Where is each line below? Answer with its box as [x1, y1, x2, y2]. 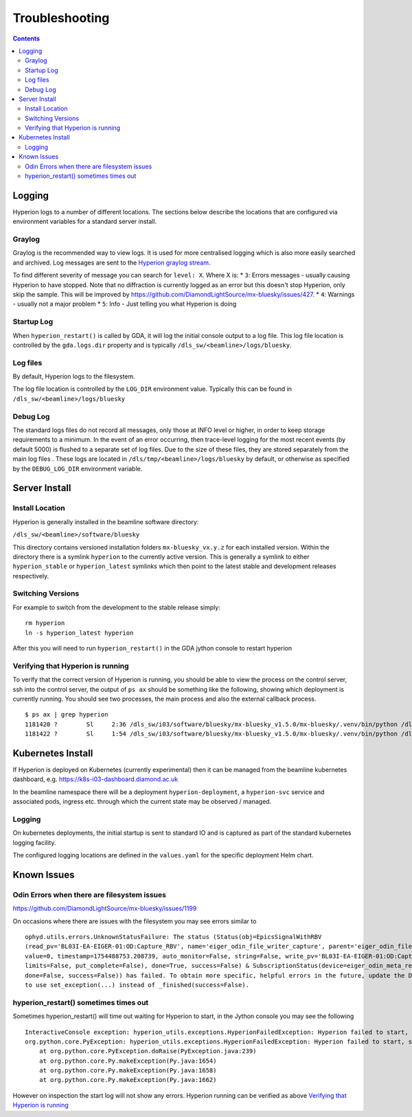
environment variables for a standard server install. [12, 217, 157, 226]
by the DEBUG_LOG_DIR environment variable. [12, 464, 143, 473]
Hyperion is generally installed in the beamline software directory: [12, 517, 199, 526]
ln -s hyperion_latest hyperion [25, 629, 134, 637]
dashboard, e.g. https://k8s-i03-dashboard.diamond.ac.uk [12, 775, 179, 783]
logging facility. [12, 838, 56, 846]
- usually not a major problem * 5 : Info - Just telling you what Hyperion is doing [12, 300, 237, 308]
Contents [12, 34, 41, 43]
